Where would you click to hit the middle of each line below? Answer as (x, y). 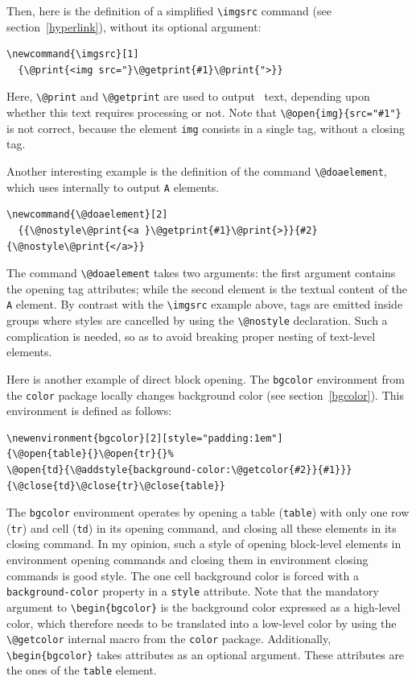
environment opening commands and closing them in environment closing (187, 560)
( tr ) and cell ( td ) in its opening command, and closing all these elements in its (202, 527)
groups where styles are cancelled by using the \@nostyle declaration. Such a (197, 320)
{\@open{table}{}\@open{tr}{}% (90, 454)
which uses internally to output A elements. (113, 187)
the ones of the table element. (82, 670)
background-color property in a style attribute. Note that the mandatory (193, 591)
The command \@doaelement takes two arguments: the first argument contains (201, 273)
